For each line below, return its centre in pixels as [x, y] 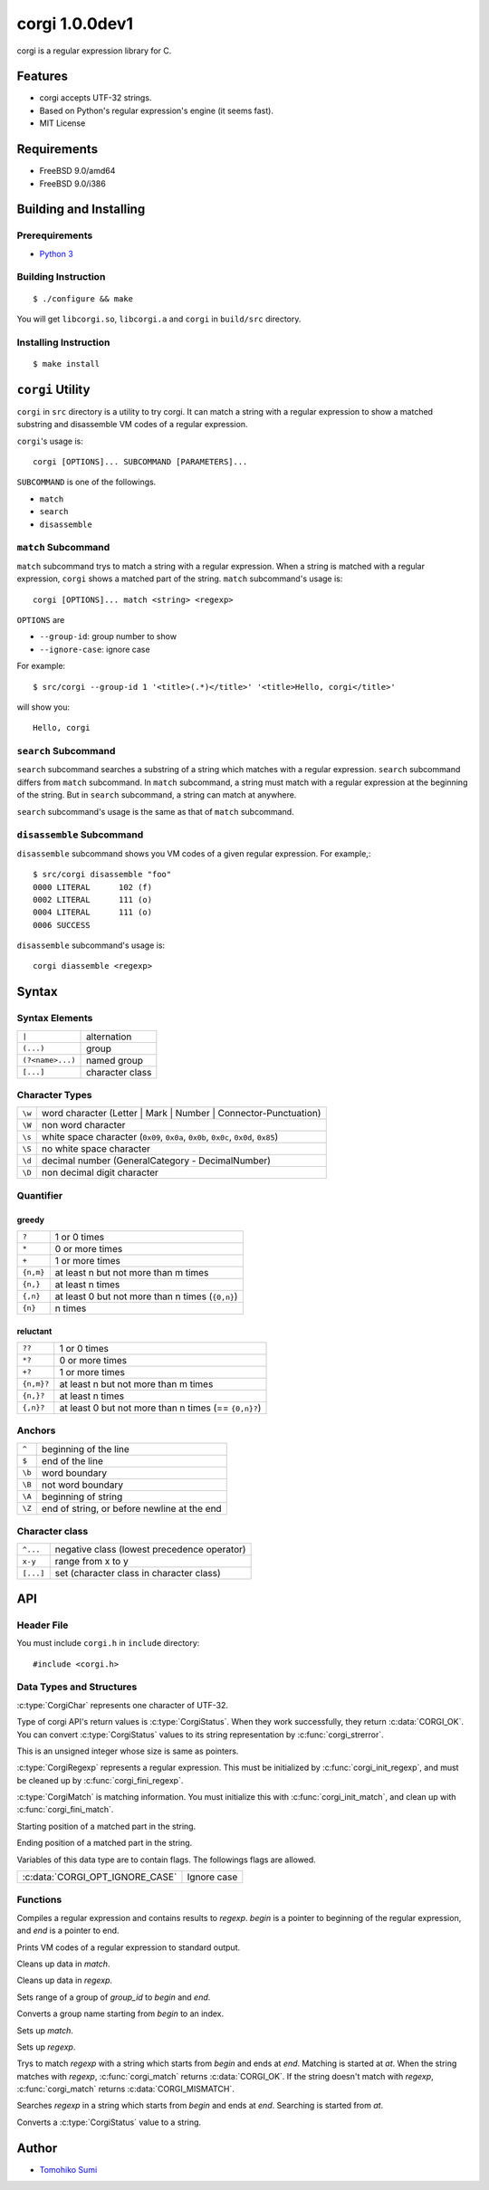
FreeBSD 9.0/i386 [72, 183]
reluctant [34, 1331]
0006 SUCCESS [62, 925]
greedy [31, 1219]
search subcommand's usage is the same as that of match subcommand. [155, 811]
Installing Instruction [63, 342]
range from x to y [91, 1562]
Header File [43, 1625]
